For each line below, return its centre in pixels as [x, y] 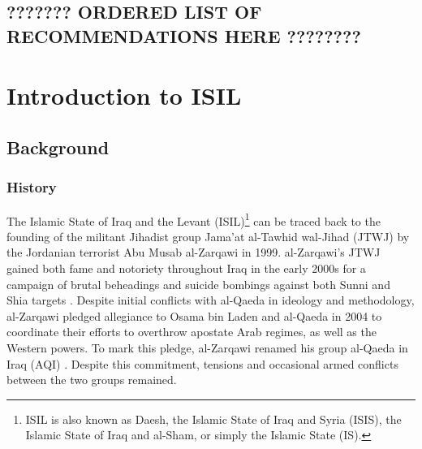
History [32, 187]
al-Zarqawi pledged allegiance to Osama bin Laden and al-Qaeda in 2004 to [194, 315]
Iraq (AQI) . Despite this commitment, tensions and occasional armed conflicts [202, 363]
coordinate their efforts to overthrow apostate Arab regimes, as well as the [192, 332]
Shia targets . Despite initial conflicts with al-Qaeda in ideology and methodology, [211, 300]
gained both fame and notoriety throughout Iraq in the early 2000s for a [186, 268]
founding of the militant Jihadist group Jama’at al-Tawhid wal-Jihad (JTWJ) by [208, 236]
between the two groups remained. [92, 380]
